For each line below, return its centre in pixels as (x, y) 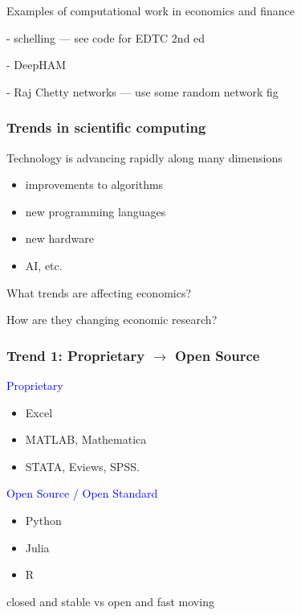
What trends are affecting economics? (99, 292)
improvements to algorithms (94, 184)
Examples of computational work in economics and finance (150, 10)
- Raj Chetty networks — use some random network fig (142, 91)
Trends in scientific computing (106, 127)
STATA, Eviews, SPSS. (82, 466)
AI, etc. (44, 265)
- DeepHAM (37, 65)
